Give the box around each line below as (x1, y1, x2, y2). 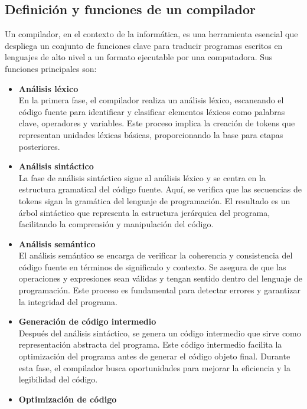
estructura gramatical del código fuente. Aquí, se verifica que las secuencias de (18, 183, 302, 195)
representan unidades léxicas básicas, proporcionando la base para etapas (18, 128, 283, 140)
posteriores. (18, 140, 60, 152)
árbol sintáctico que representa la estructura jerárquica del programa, (18, 206, 270, 218)
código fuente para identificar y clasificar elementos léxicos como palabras (18, 105, 285, 117)
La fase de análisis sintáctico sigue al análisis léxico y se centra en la (18, 171, 266, 184)
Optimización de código (18, 392, 117, 405)
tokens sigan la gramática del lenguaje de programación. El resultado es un (18, 194, 290, 207)
